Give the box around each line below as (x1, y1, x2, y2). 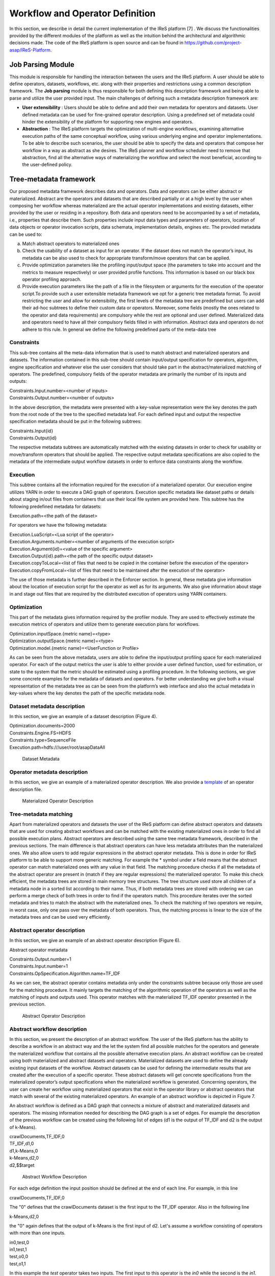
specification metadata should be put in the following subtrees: (9, 419, 142, 425)
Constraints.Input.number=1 (9, 963, 68, 969)
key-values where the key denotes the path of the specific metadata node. (9, 690, 166, 696)
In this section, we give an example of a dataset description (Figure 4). (9, 714, 157, 720)
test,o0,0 (9, 1254, 28, 1260)
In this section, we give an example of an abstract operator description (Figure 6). (9, 937, 181, 944)
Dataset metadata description (9, 702, 85, 709)
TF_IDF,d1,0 (9, 1141, 34, 1147)
